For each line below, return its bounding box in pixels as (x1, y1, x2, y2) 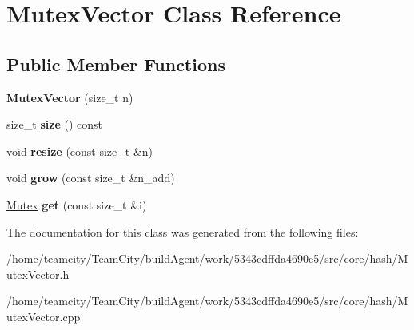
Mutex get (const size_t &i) (6, 196, 147, 213)
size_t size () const (6, 116, 102, 133)
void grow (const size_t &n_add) (6, 169, 175, 186)
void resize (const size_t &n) (6, 142, 153, 159)
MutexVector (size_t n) (6, 89, 133, 105)
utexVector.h (6, 265, 70, 282)
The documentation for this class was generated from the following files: (6, 223, 359, 240)
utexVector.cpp (6, 308, 81, 324)
